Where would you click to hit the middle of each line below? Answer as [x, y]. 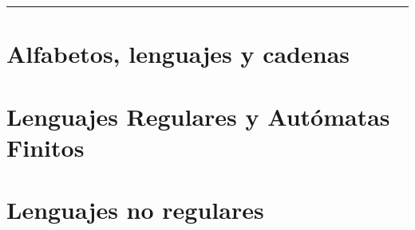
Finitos [45, 147]
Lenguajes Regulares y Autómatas [198, 116]
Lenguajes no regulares [135, 210]
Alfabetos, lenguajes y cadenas [178, 54]
